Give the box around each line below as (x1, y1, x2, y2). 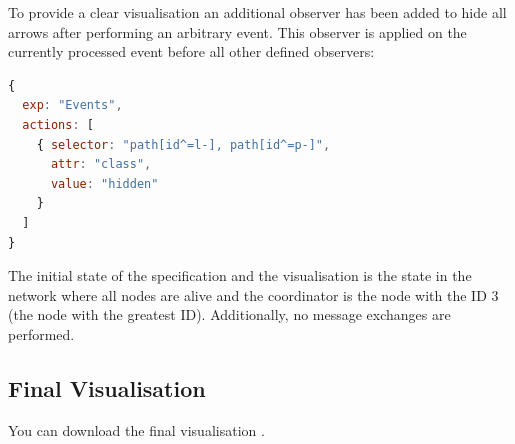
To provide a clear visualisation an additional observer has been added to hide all (8, 2, 507, 22)
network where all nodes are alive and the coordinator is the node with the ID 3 (8, 284, 499, 305)
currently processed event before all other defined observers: (8, 41, 375, 62)
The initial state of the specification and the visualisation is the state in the (8, 265, 472, 286)
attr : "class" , (50, 157, 152, 172)
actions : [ (22, 117, 94, 132)
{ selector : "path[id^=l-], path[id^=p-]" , (36, 137, 331, 152)
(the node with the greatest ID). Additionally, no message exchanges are (8, 304, 451, 325)
